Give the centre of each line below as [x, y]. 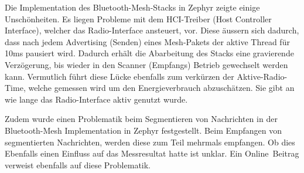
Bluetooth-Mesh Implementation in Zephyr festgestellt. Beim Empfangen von [143, 130]
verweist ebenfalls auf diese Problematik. [78, 164]
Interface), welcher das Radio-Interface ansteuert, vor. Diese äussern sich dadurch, [152, 30]
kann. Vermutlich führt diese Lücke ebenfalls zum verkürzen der [119, 76]
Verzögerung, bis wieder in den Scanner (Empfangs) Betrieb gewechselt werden [146, 64]
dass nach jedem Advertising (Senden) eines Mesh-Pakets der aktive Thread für [147, 41]
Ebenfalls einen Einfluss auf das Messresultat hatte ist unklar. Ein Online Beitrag [152, 153]
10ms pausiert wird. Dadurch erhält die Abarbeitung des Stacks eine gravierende [149, 53]
